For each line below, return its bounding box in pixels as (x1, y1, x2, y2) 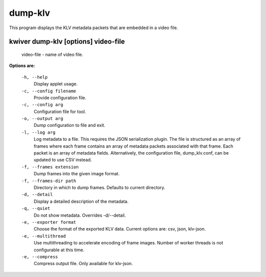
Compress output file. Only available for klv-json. (33, 261, 133, 267)
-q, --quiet (21, 205, 50, 211)
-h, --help (21, 74, 48, 80)
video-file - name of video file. (21, 51, 83, 57)
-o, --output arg (21, 116, 64, 121)
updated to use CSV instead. (33, 157, 92, 163)
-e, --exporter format (21, 219, 76, 225)
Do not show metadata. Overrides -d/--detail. (33, 212, 126, 218)
